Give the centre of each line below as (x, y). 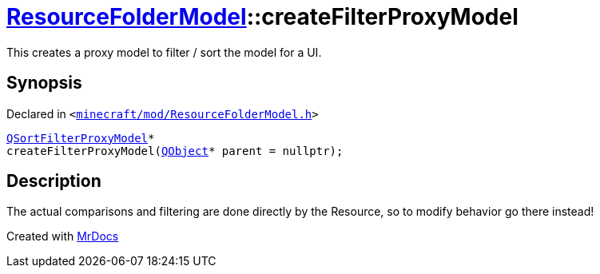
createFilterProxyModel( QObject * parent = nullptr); (175, 151)
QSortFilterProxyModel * (81, 138)
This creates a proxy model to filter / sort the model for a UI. (164, 52)
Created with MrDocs (63, 236)
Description (54, 181)
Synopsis (44, 83)
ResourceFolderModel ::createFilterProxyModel (262, 17)
